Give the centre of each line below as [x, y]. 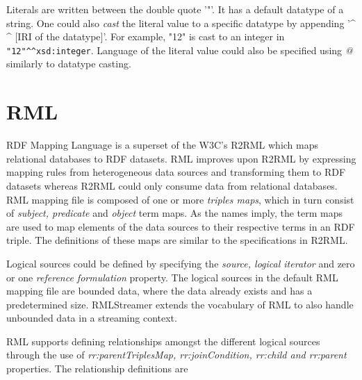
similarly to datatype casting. [69, 64]
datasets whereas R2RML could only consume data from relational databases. [172, 185]
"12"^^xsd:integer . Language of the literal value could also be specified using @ [180, 50]
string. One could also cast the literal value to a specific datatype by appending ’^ [181, 23]
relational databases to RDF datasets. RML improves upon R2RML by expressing [181, 158]
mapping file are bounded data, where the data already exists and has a [159, 291]
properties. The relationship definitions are [97, 369]
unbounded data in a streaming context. [92, 318]
